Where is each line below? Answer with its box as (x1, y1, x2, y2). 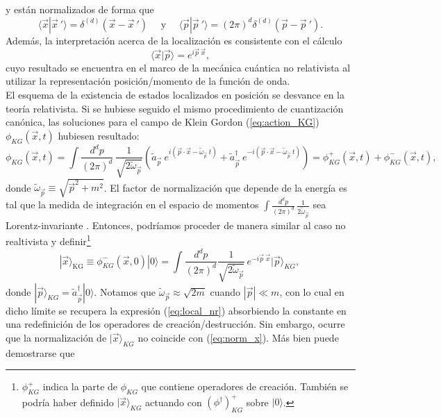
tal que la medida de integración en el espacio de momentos (6, 197, 259, 212)
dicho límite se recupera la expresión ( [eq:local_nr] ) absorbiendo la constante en (6, 303, 347, 317)
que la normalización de (6, 330, 107, 344)
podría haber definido (22, 394, 114, 409)
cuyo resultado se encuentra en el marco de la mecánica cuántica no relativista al (6, 60, 351, 74)
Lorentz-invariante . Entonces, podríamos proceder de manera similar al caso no (6, 217, 346, 232)
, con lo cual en (279, 284, 344, 299)
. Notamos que (94, 284, 156, 299)
